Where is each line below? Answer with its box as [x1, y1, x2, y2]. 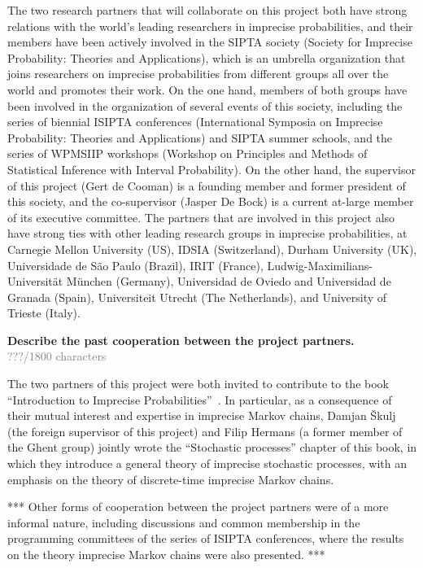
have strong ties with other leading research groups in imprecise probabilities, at [7, 225, 408, 242]
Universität [7, 273, 63, 290]
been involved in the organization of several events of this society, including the [7, 97, 403, 114]
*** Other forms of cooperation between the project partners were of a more [7, 498, 389, 515]
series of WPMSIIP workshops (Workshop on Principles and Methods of [7, 145, 368, 162]
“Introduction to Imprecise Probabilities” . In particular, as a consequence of [7, 391, 392, 408]
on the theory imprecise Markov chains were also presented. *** [7, 546, 325, 562]
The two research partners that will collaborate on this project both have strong [7, 2, 408, 18]
